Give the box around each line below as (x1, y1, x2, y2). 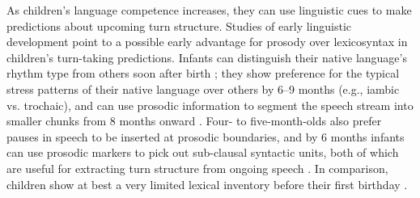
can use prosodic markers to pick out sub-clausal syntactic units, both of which (6, 144, 399, 161)
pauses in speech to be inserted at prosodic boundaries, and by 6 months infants (6, 128, 405, 145)
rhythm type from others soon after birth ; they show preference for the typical (6, 65, 400, 82)
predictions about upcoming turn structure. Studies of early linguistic (6, 17, 352, 34)
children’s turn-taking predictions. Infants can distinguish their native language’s (6, 48, 407, 65)
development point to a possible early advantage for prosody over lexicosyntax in (6, 33, 408, 50)
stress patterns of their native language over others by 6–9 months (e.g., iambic (6, 80, 400, 97)
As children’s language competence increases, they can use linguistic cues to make (6, 2, 412, 18)
